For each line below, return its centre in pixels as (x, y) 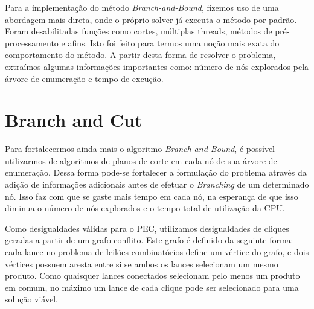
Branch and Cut (74, 120)
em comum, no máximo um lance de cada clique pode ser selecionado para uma (152, 287)
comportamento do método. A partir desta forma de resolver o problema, (140, 55)
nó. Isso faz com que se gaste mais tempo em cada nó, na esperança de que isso (152, 196)
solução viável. (31, 299)
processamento (32, 43)
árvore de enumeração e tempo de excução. (84, 78)
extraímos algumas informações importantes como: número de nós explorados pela (157, 66)
